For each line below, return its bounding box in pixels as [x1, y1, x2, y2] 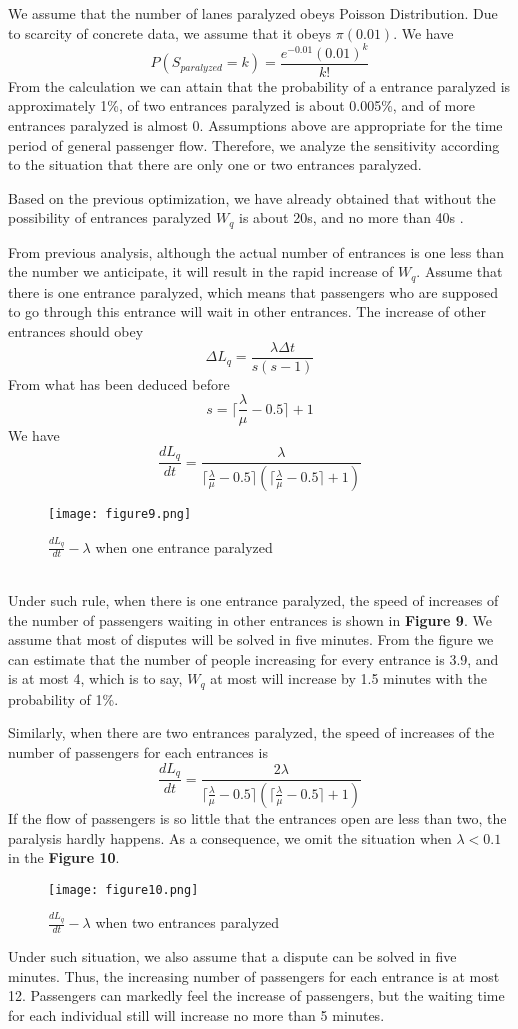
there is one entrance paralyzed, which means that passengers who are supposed [8, 281, 498, 302]
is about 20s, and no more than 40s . [239, 207, 464, 228]
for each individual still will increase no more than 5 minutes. [8, 1004, 385, 1025]
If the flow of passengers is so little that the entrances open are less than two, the [8, 807, 507, 828]
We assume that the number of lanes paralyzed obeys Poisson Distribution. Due [8, 3, 498, 23]
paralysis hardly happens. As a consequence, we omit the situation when [8, 827, 452, 848]
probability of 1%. [8, 688, 119, 709]
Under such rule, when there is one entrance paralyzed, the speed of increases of [8, 590, 499, 611]
